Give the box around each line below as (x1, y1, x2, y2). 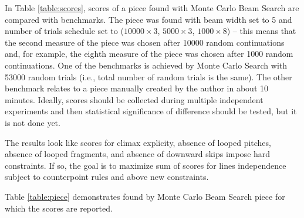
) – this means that (227, 25, 296, 37)
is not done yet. (5, 116, 60, 128)
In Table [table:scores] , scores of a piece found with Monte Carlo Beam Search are (5, 2, 299, 13)
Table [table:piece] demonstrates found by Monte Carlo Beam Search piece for (5, 190, 285, 202)
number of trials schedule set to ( (5, 25, 124, 37)
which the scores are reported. (5, 202, 113, 214)
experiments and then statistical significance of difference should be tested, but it (5, 105, 297, 117)
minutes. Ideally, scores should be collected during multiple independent (5, 93, 264, 105)
